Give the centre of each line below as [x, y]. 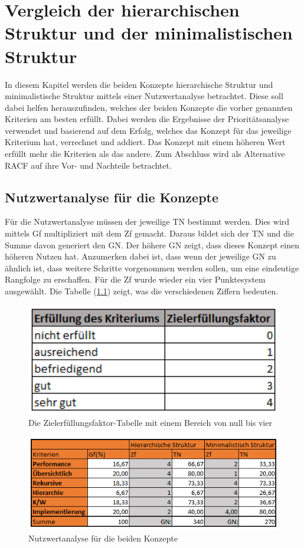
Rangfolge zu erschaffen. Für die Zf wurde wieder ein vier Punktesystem [135, 279]
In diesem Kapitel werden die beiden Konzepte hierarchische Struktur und [139, 84]
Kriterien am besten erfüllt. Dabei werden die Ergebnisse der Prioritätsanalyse [147, 119]
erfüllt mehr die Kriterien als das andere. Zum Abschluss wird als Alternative [145, 154]
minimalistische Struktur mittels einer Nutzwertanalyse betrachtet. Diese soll [144, 96]
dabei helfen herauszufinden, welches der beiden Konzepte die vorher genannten [149, 107]
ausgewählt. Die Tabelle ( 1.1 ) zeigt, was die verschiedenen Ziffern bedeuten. [142, 291]
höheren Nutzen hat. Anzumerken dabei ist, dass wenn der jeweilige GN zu [140, 256]
